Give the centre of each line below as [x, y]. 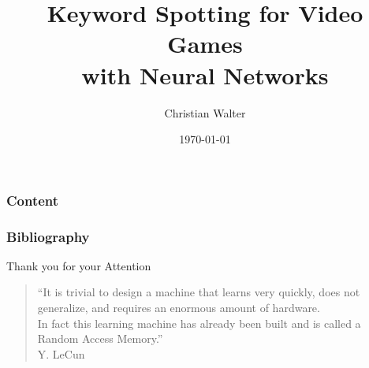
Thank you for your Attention [79, 265]
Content [33, 200]
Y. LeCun [61, 353]
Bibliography [48, 236]
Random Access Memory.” [100, 338]
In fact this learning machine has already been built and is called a [199, 323]
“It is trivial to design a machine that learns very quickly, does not [199, 292]
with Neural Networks [205, 74]
